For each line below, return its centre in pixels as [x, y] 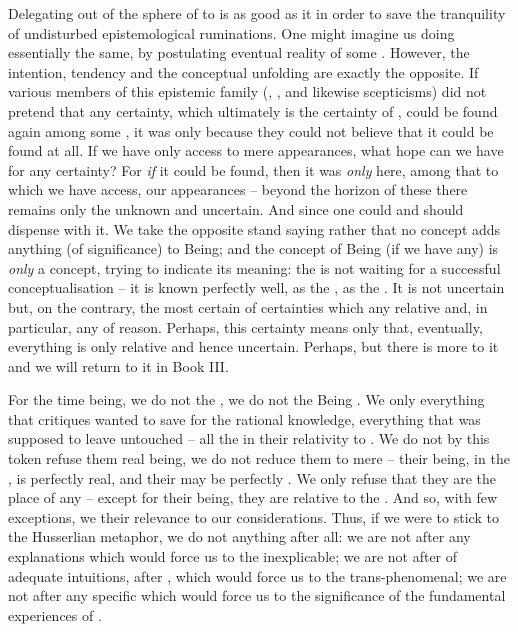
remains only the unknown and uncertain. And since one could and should [236, 208]
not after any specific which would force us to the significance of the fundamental [257, 595]
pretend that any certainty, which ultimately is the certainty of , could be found [253, 110]
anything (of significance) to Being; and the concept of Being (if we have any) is [253, 248]
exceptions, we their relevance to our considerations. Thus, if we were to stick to [253, 516]
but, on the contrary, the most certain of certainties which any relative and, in [248, 306]
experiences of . [55, 614]
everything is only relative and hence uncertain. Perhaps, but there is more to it [253, 346]
